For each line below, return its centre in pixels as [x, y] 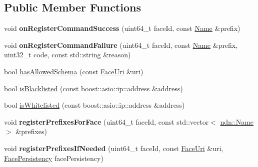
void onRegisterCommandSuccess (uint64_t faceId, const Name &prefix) [122, 28]
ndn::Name [237, 121]
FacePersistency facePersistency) [54, 158]
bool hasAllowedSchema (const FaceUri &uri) [74, 71]
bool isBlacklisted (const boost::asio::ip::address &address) [93, 88]
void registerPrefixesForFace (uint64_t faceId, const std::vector [106, 121]
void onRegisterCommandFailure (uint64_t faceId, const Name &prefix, [121, 45]
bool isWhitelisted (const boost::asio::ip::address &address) [94, 105]
